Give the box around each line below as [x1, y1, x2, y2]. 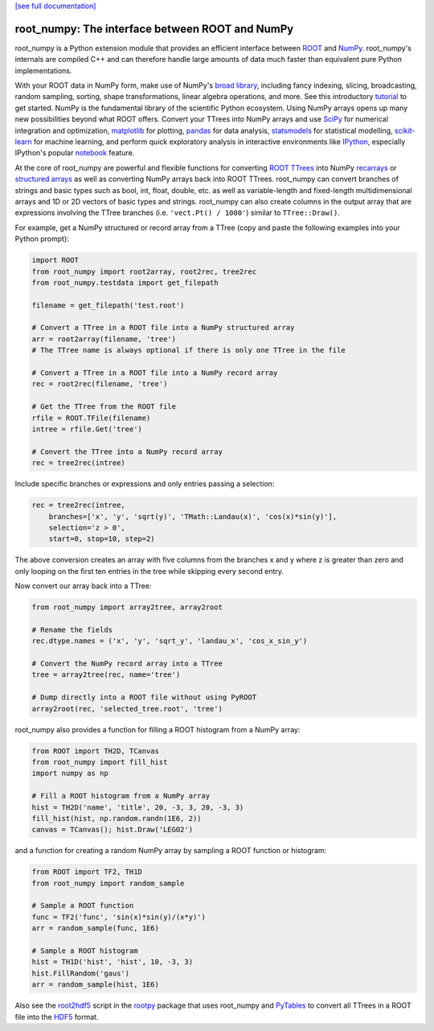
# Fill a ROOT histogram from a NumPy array [31, 791, 211, 801]
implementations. [14, 65, 72, 76]
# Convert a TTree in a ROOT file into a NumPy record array [31, 369, 278, 377]
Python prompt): [14, 234, 70, 244]
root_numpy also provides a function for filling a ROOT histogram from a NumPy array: [14, 724, 301, 734]
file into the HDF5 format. [14, 1012, 99, 1021]
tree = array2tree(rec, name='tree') [31, 670, 181, 679]
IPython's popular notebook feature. [14, 148, 135, 158]
